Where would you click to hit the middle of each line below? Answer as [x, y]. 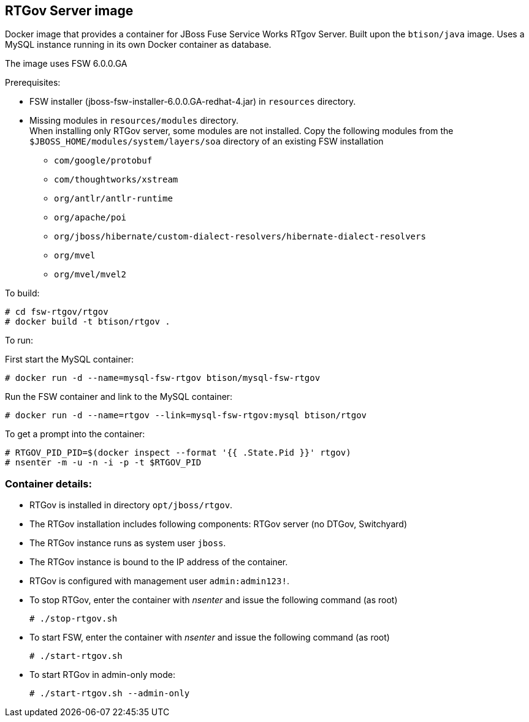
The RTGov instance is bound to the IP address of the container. [159, 562]
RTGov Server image [69, 11]
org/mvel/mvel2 [90, 275]
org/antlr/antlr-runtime [113, 199]
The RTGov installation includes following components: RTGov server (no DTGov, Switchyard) [218, 524]
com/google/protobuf [103, 161]
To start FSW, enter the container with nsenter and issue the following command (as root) [210, 637]
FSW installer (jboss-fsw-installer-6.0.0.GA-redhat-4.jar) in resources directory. [193, 102]
